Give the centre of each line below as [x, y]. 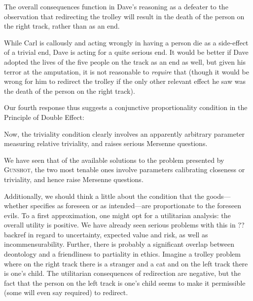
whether [16, 206]
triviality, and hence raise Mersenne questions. [74, 179]
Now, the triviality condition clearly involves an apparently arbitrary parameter [125, 133]
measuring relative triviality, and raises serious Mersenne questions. [106, 143]
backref [15, 234]
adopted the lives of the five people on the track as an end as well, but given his [125, 61]
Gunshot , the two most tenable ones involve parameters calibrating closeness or [125, 169]
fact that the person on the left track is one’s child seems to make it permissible [125, 282]
